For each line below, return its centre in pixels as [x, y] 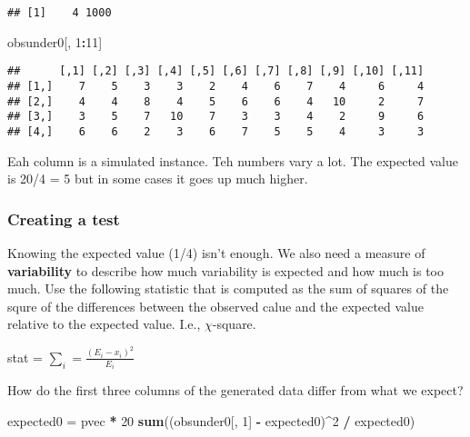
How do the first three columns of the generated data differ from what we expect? [235, 390]
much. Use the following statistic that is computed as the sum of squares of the [228, 288]
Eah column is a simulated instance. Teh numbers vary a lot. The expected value [233, 160]
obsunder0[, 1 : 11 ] [55, 41]
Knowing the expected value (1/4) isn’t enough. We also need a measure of [216, 252]
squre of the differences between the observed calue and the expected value [216, 306]
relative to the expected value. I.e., [104, 324]
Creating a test [64, 218]
